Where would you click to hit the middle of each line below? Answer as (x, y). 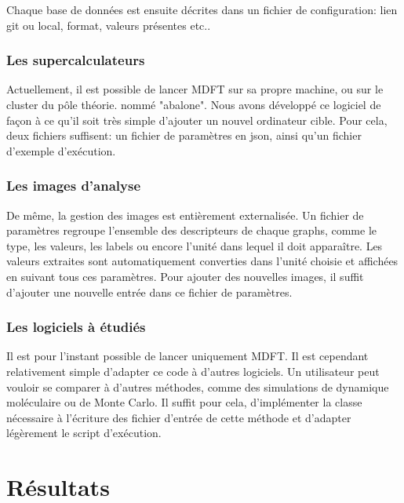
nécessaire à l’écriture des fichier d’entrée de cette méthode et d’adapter (179, 417)
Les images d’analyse (74, 186)
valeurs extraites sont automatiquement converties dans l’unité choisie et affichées (202, 261)
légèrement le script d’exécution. (84, 433)
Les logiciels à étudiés (76, 327)
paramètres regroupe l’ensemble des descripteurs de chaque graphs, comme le (192, 230)
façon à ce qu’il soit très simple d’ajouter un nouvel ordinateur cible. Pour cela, (197, 120)
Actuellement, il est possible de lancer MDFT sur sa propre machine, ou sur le (195, 89)
